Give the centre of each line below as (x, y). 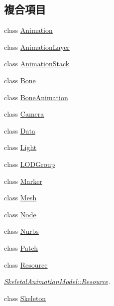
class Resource (26, 264)
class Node (20, 214)
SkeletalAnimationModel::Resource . (57, 281)
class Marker (23, 181)
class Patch (21, 247)
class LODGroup (30, 164)
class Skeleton (25, 298)
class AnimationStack (37, 64)
